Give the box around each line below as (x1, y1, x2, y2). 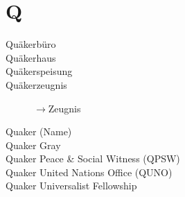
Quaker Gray (6, 137, 61, 152)
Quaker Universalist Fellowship (6, 178, 137, 193)
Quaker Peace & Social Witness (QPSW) (6, 151, 180, 166)
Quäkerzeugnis (6, 77, 67, 92)
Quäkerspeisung (6, 64, 73, 78)
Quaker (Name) (6, 124, 72, 139)
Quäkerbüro (6, 37, 56, 51)
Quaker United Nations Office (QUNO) (6, 164, 173, 179)
